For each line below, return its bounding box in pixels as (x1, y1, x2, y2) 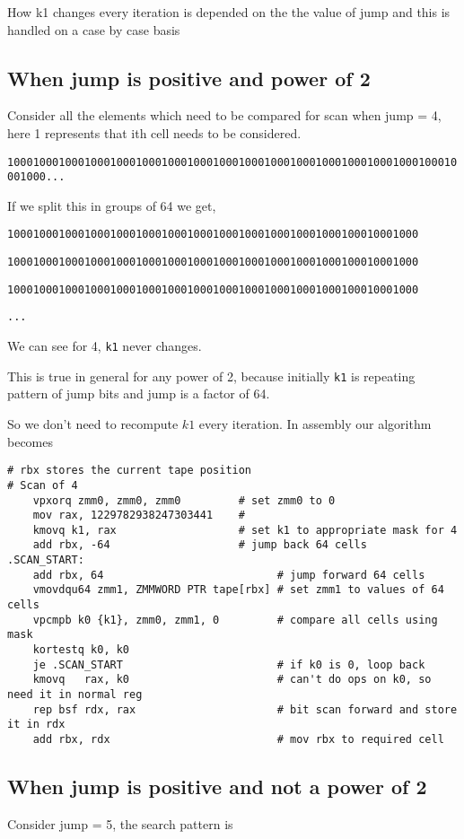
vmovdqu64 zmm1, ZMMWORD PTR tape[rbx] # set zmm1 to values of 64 (32, 583, 444, 597)
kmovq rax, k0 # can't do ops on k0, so (32, 673, 432, 686)
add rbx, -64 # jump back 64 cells (32, 538, 367, 552)
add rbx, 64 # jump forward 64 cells (32, 568, 425, 581)
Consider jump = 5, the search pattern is (7, 814, 233, 833)
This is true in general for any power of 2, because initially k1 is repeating (7, 366, 416, 385)
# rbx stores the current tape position (7, 464, 252, 477)
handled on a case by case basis (7, 20, 180, 39)
